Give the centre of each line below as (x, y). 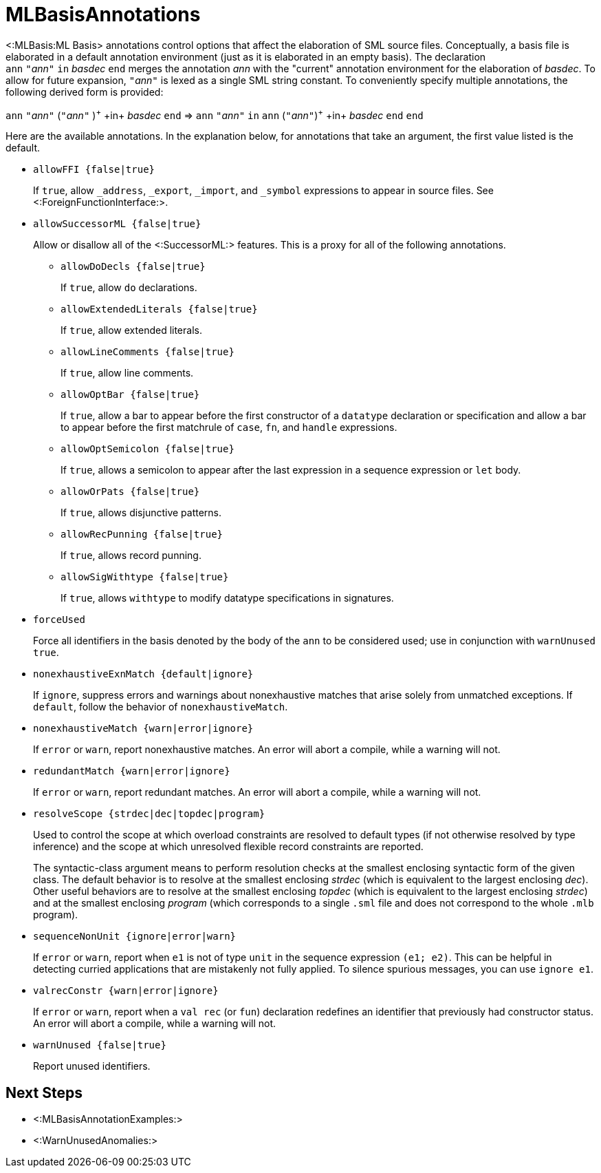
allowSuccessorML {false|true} (117, 224)
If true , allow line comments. (127, 373)
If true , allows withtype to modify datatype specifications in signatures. (227, 598)
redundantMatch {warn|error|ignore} (132, 771)
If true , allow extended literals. (131, 330)
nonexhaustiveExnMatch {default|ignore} (143, 674)
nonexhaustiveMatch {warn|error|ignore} (143, 729)
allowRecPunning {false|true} (142, 535)
